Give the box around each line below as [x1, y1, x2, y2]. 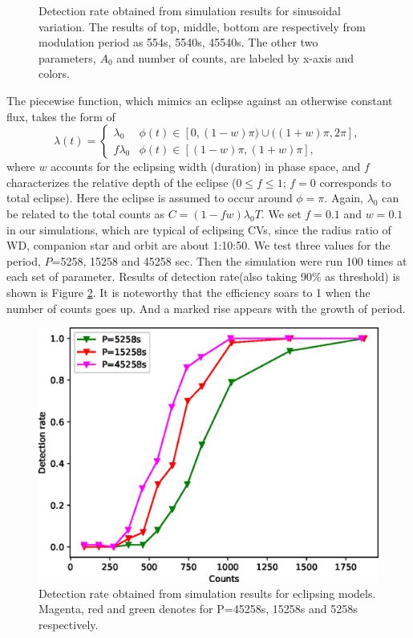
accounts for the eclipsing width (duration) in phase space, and [51, 158, 361, 175]
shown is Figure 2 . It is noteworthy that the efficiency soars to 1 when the [6, 283, 370, 300]
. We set [261, 205, 302, 221]
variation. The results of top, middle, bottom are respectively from [38, 18, 366, 35]
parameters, [38, 49, 96, 66]
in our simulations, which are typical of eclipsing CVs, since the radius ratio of [6, 221, 391, 238]
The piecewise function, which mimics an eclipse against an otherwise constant [6, 91, 393, 108]
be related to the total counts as [6, 205, 164, 221]
